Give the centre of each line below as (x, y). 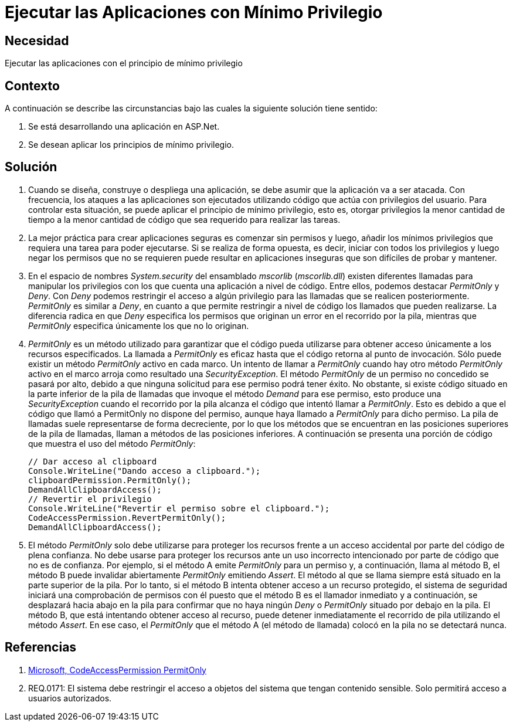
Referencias (41, 647)
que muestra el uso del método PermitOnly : (112, 443)
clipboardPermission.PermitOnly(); (110, 480)
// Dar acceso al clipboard (93, 461)
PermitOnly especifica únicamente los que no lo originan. (139, 325)
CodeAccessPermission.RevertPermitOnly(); (127, 518)
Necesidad (37, 40)
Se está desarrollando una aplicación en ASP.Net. (124, 127)
